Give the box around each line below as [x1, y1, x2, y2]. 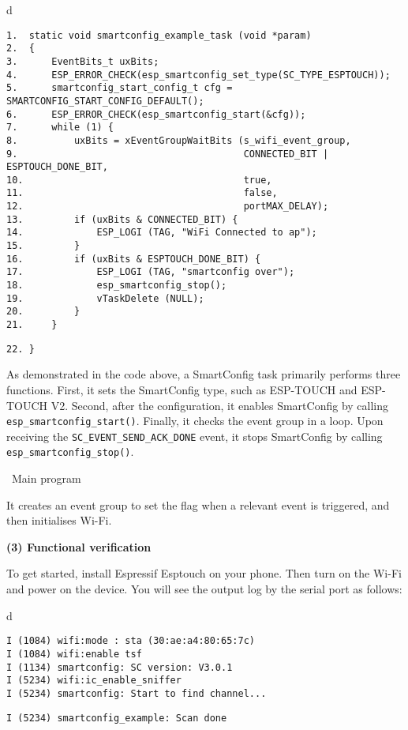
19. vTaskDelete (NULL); [6, 292, 204, 304]
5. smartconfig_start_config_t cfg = [6, 82, 233, 94]
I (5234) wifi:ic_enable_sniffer [6, 675, 182, 687]
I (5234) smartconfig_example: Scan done [6, 712, 227, 724]
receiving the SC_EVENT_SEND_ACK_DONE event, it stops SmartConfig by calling [6, 427, 383, 444]
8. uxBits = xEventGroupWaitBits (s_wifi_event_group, [6, 134, 351, 146]
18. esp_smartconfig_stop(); [6, 280, 227, 292]
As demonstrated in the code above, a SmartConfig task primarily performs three [6, 366, 401, 382]
